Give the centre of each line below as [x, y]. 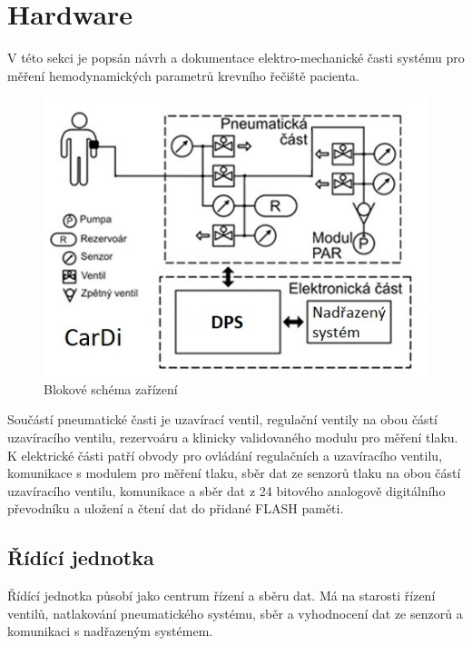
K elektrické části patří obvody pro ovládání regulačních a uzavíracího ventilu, [225, 455]
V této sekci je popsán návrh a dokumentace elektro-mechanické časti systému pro [236, 58]
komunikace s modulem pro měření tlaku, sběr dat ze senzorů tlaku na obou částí [234, 473]
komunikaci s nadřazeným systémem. [110, 631]
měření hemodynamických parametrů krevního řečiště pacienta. [183, 75]
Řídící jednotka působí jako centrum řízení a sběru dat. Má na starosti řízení [221, 596]
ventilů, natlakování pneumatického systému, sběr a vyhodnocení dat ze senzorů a [235, 613]
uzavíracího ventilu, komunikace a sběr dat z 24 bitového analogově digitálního [226, 490]
